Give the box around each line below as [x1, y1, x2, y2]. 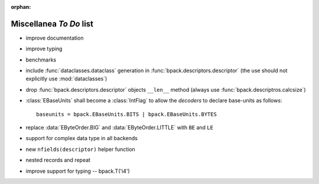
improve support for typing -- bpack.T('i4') [25, 167, 130, 175]
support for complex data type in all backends [25, 135, 138, 142]
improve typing [25, 45, 63, 53]
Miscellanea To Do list [11, 18, 94, 29]
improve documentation [25, 34, 84, 41]
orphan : [11, 4, 31, 10]
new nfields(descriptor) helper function [25, 146, 135, 153]
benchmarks [25, 56, 56, 63]
